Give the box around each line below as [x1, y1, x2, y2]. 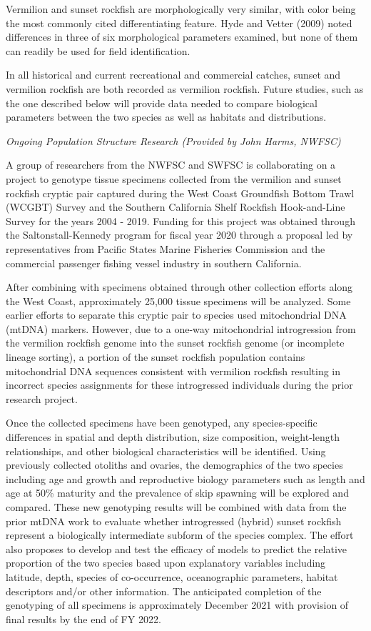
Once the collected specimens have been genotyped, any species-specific [6, 415, 317, 430]
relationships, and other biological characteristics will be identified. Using [6, 443, 326, 458]
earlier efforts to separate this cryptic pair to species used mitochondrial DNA [6, 307, 347, 322]
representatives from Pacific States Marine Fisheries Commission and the [6, 241, 325, 256]
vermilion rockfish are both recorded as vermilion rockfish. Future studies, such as [6, 81, 364, 96]
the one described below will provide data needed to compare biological [6, 95, 317, 110]
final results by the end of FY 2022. [6, 611, 161, 626]
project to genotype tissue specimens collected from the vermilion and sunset [6, 171, 342, 186]
